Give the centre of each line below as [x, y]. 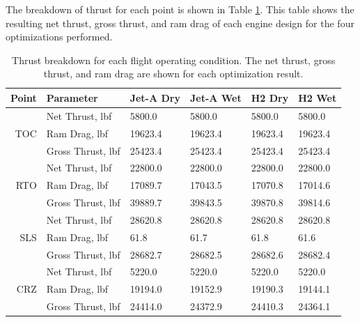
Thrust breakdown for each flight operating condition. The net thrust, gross [174, 60]
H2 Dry [270, 97]
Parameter [72, 97]
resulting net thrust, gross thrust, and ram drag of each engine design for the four [180, 23]
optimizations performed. [59, 37]
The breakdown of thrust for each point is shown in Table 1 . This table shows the [180, 9]
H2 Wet [318, 97]
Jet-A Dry [155, 97]
